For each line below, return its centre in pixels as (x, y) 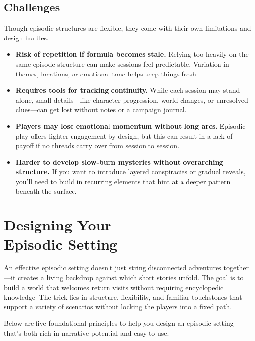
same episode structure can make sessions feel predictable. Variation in (122, 63)
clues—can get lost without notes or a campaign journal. (101, 109)
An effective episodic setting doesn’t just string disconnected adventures (113, 268)
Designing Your (58, 225)
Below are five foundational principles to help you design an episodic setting (119, 323)
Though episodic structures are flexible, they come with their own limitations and (127, 28)
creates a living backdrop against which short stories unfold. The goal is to (130, 278)
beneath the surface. (46, 191)
